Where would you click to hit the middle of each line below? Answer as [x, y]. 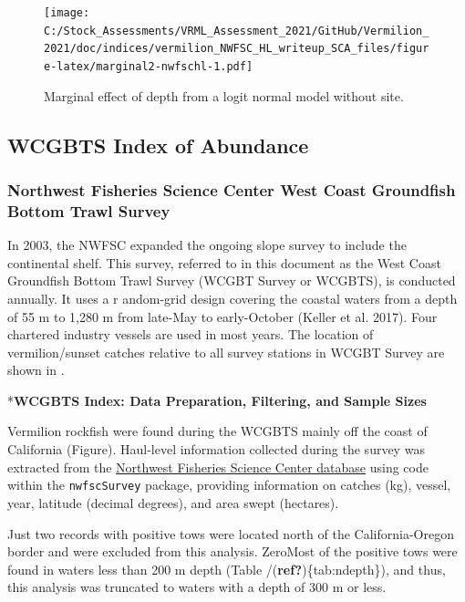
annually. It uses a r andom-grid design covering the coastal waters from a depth [232, 298]
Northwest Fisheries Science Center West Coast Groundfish [232, 189]
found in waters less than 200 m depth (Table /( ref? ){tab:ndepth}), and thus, [227, 569]
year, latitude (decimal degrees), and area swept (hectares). [173, 502]
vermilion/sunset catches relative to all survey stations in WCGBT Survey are [226, 352]
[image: [67, 13]
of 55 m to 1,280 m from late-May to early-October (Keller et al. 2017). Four [222, 316]
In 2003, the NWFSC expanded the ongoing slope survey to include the [207, 245]
